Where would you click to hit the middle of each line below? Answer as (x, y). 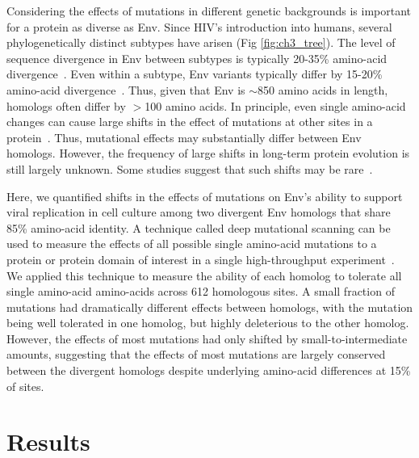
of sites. (25, 386)
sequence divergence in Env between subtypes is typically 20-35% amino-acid (197, 58)
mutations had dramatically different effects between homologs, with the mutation (210, 307)
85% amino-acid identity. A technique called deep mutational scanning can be (199, 227)
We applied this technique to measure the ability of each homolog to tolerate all (204, 275)
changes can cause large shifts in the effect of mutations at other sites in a (190, 122)
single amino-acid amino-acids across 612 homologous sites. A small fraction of (201, 291)
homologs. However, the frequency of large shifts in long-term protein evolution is (208, 153)
